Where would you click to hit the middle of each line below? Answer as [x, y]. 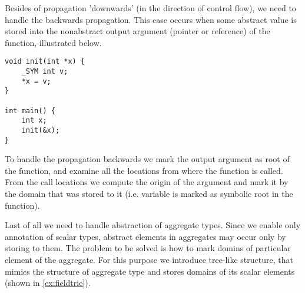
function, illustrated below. [53, 42]
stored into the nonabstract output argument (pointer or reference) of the [137, 31]
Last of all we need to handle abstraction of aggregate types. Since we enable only [153, 225]
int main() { [30, 111]
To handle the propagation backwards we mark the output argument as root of [147, 159]
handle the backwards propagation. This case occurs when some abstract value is [151, 19]
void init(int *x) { [45, 62]
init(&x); [41, 130]
